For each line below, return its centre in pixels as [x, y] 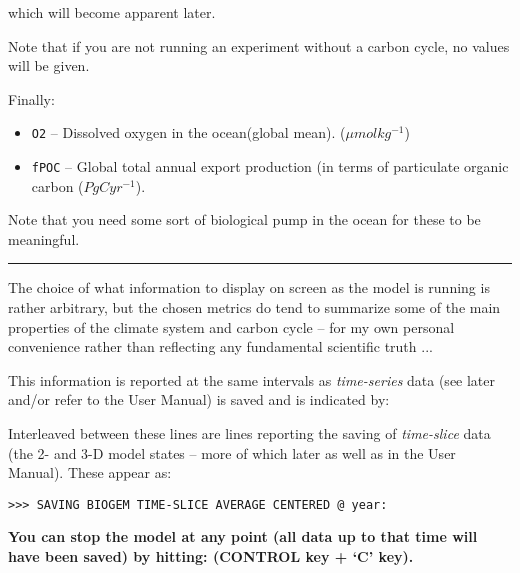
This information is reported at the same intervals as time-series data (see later [252, 379]
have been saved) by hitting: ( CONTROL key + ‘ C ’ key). [211, 556]
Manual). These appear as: [90, 472]
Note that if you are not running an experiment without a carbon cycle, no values [259, 45]
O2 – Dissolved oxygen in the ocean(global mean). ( [188, 132]
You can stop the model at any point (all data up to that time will [243, 536]
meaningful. [44, 238]
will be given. [49, 65]
